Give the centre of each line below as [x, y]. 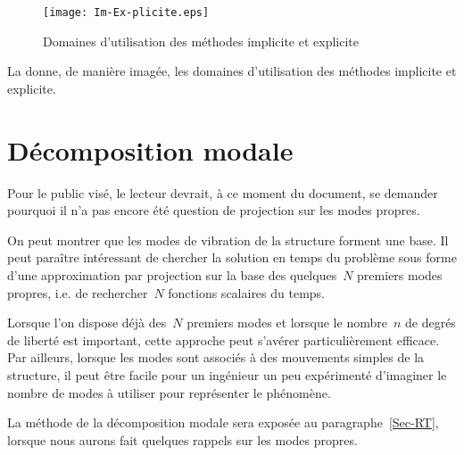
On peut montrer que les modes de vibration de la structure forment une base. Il [228, 240]
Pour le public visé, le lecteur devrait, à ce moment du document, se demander [223, 192]
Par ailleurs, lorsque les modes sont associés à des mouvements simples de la [216, 357]
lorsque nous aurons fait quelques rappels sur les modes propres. [182, 439]
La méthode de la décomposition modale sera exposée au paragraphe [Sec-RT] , [223, 422]
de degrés [430, 323]
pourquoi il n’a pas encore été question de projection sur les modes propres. [214, 210]
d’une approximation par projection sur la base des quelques [172, 274]
